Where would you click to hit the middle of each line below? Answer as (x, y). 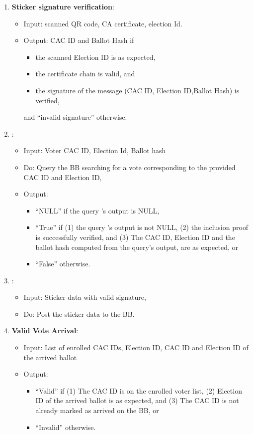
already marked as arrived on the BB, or (97, 410)
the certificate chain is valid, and (85, 74)
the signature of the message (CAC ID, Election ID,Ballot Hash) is (137, 90)
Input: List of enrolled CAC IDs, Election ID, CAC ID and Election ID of (136, 347)
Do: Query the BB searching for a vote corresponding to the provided (129, 167)
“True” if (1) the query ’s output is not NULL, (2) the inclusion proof (142, 227)
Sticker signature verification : (63, 6)
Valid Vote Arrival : (45, 330)
